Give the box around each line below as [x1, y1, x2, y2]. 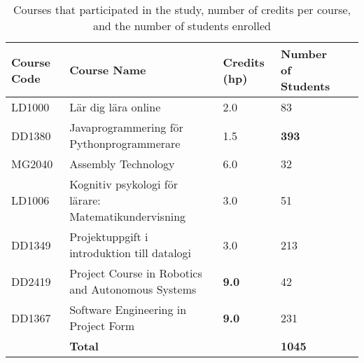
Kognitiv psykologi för [69, 176, 178, 192]
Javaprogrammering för [69, 119, 183, 135]
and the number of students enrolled [92, 18, 272, 34]
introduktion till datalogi [69, 245, 192, 261]
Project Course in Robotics [69, 265, 202, 281]
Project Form [69, 317, 135, 334]
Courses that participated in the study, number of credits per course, [13, 1, 351, 18]
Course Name [69, 62, 146, 78]
